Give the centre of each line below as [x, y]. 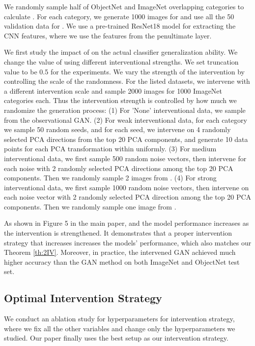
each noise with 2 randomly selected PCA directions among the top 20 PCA [119, 168]
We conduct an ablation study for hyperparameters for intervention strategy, [119, 319]
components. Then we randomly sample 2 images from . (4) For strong [110, 178]
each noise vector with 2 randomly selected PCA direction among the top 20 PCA [128, 197]
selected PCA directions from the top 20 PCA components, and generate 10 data [126, 139]
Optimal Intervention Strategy [83, 298]
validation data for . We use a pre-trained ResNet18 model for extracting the [120, 26]
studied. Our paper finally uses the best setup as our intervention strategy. [116, 338]
